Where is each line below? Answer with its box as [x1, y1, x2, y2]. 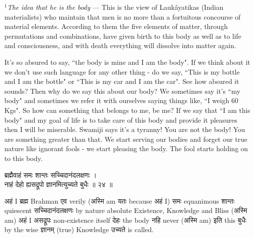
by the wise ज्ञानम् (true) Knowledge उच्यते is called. [4, 224, 154, 235]
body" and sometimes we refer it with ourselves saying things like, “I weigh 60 [4, 95, 238, 106]
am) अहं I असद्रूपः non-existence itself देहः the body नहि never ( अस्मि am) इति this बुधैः [4, 214, 247, 225]
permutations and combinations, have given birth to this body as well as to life [4, 30, 241, 41]
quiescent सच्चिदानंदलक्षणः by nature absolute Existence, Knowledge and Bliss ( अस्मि [4, 205, 248, 215]
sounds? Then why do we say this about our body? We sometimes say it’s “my [4, 85, 241, 96]
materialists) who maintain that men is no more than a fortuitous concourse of [4, 11, 241, 22]
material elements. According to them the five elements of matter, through [4, 21, 228, 31]
